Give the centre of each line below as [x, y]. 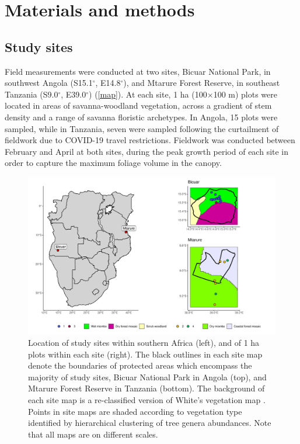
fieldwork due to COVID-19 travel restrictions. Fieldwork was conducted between [150, 140]
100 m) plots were [245, 94]
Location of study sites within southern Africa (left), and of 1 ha [144, 343]
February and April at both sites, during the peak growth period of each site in [147, 151]
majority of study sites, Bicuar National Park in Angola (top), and [147, 377]
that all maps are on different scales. [93, 434]
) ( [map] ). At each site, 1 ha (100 [148, 94]
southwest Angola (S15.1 [49, 83]
